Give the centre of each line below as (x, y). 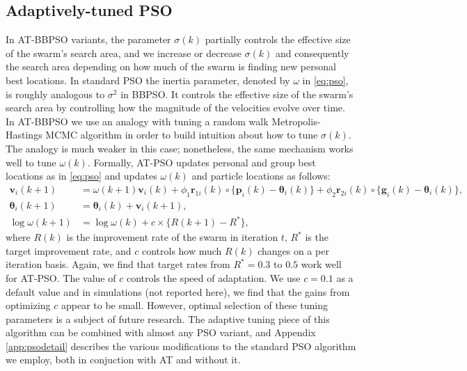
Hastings (24, 135)
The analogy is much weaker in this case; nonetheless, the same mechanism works (180, 148)
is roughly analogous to (55, 94)
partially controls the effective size (278, 39)
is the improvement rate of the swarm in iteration (172, 237)
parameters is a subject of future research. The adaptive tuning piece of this (168, 318)
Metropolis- (296, 121)
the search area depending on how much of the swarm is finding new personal (171, 66)
